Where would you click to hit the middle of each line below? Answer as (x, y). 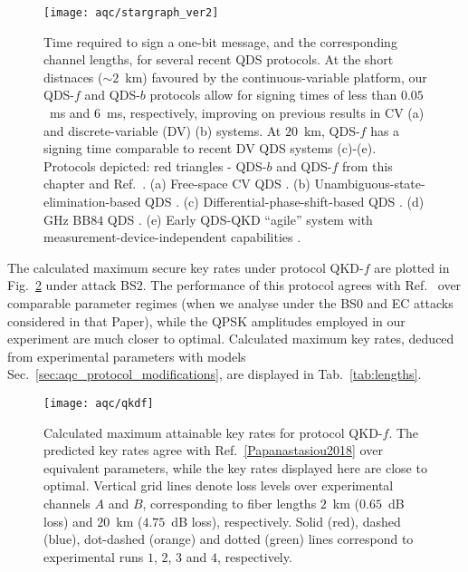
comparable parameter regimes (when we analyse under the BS (182, 302)
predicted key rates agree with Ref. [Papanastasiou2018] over (213, 450)
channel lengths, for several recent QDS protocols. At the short (219, 59)
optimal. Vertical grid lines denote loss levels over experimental (219, 485)
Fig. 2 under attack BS (72, 285)
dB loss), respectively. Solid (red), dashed (286, 521)
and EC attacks (410, 302)
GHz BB (67, 219)
